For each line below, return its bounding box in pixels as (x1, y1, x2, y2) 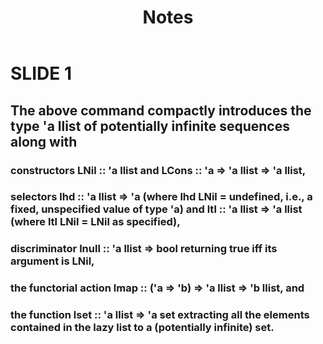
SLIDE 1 (10, 62, 72, 85)
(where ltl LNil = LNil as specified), (10, 215, 181, 229)
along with (10, 133, 78, 150)
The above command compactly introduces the (10, 102, 312, 119)
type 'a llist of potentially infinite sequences (10, 117, 290, 135)
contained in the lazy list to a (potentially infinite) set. (10, 321, 275, 335)
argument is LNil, (10, 254, 95, 268)
